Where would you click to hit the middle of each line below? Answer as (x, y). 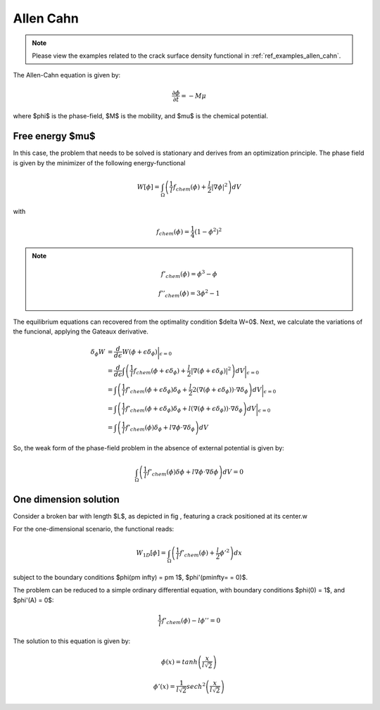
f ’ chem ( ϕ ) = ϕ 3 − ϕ (189, 274)
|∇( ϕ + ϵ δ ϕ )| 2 (211, 371)
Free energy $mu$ (54, 136)
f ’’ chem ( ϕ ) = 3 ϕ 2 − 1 (189, 294)
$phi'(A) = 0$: (33, 600)
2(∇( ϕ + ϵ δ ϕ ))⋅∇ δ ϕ (220, 391)
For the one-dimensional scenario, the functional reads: (94, 529)
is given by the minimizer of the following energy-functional (99, 163)
